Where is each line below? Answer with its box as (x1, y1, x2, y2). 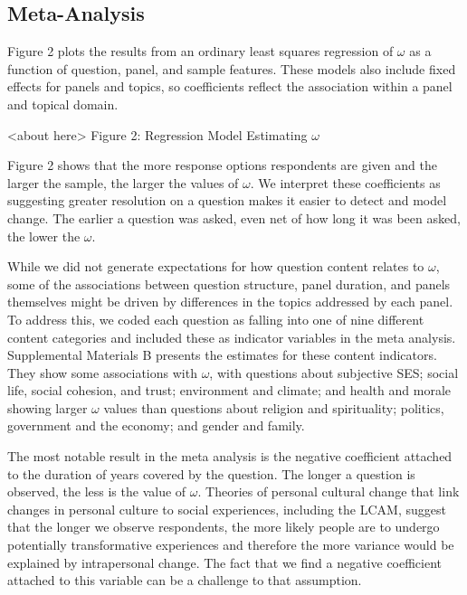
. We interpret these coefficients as (250, 173, 441, 192)
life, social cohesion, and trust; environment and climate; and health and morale (7, 381, 451, 400)
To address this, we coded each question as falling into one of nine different (7, 309, 424, 328)
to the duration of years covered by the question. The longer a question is (7, 464, 415, 483)
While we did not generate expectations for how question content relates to (7, 257, 424, 276)
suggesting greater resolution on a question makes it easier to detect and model (7, 191, 447, 210)
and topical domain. (7, 94, 119, 113)
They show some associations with (7, 363, 197, 382)
